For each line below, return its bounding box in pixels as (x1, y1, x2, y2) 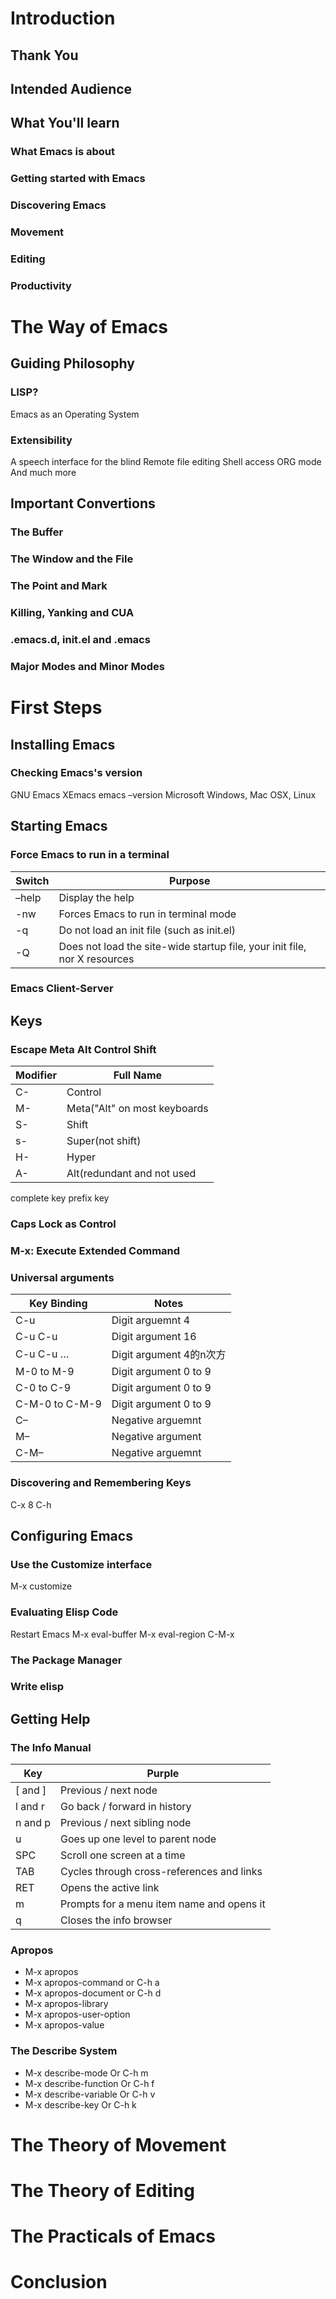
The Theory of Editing (10, 2180, 195, 2202)
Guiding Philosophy (10, 355, 135, 372)
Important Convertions (10, 495, 156, 512)
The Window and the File (10, 552, 134, 566)
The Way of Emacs (10, 316, 169, 339)
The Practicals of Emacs (10, 2225, 216, 2248)
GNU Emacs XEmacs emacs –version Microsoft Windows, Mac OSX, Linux (10, 788, 317, 801)
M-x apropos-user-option (24, 2008, 131, 2021)
